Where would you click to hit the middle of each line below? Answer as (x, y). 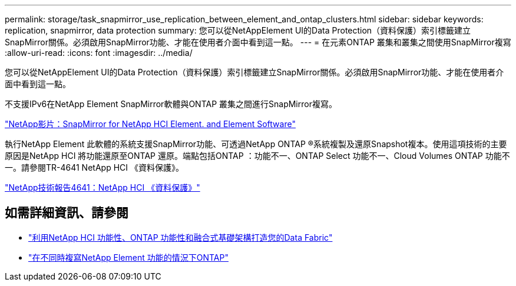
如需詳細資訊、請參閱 (67, 213)
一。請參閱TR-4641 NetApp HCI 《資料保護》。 (94, 167)
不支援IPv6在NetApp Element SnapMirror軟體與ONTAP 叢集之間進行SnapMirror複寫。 (171, 104)
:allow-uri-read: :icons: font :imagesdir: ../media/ (99, 53)
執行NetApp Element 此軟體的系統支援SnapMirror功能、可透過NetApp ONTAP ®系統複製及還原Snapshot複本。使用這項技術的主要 (256, 144)
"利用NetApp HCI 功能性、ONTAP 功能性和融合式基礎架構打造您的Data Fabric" (181, 237)
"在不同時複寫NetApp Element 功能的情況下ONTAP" (128, 257)
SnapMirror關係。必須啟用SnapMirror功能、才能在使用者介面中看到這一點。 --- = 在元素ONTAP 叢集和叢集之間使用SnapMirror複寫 (258, 42)
